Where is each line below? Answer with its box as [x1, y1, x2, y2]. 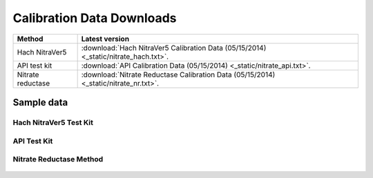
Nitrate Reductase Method [12, 155, 104, 164]
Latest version [81, 34, 130, 43]
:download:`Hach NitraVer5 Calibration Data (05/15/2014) [81, 43, 267, 52]
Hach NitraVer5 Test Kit [12, 117, 93, 127]
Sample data [12, 97, 68, 108]
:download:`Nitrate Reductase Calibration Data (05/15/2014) [81, 70, 276, 79]
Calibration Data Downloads [12, 10, 177, 26]
